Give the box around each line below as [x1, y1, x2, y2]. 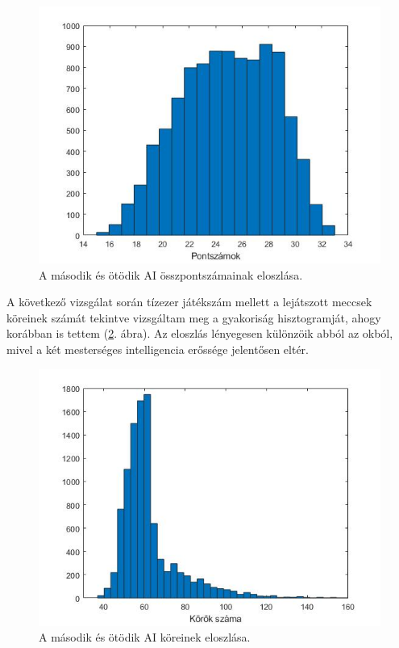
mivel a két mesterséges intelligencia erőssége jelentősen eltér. [6, 340, 309, 357]
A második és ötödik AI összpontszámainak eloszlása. [39, 266, 303, 283]
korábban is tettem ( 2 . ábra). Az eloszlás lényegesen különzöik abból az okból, [6, 325, 393, 342]
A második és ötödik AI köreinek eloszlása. [39, 629, 251, 646]
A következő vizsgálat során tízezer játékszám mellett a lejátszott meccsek [6, 293, 372, 310]
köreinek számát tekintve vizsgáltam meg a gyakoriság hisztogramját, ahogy [6, 309, 381, 326]
